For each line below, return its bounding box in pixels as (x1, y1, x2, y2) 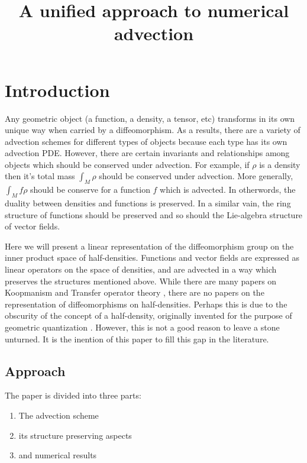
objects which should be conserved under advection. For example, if (5, 158, 250, 170)
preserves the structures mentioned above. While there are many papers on (5, 274, 277, 287)
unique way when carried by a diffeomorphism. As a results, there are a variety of (5, 124, 300, 136)
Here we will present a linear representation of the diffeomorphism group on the (5, 239, 294, 252)
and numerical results (18, 449, 97, 461)
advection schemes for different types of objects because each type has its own (5, 135, 287, 147)
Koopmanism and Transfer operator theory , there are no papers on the (5, 286, 264, 299)
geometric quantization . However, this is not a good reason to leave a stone (5, 321, 280, 333)
